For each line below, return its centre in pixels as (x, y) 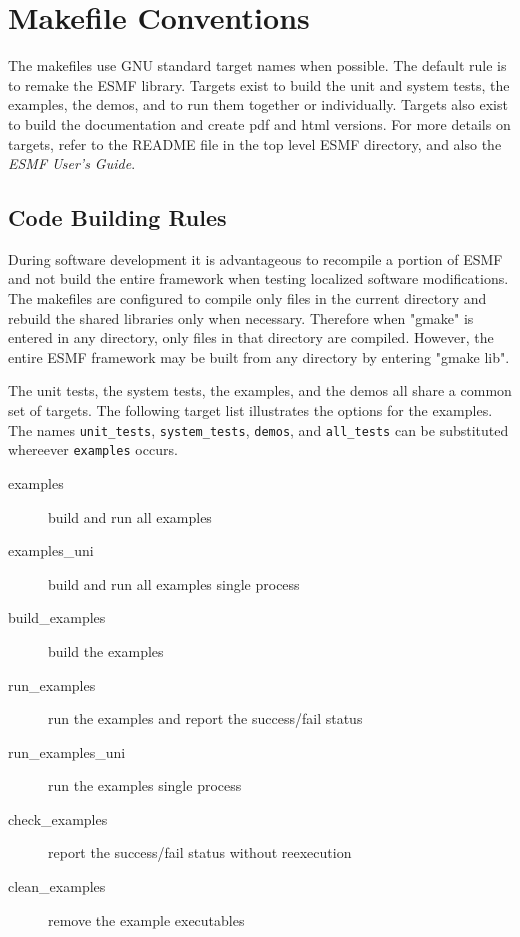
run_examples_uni (67, 751)
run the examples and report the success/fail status (205, 718)
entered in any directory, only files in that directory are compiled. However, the (251, 337)
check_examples (58, 818)
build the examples (106, 650)
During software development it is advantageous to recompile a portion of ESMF (255, 258)
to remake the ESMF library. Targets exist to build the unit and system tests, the (259, 84)
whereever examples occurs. (93, 449)
